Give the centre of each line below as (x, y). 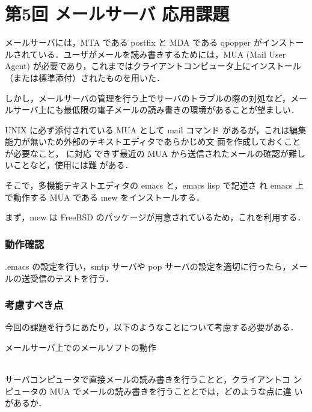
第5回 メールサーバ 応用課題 (117, 14)
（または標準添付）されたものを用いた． (85, 77)
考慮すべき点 (34, 305)
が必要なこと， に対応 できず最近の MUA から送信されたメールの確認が (147, 153)
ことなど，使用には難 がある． (73, 165)
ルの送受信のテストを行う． (59, 278)
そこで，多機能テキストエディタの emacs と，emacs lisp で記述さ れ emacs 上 (154, 185)
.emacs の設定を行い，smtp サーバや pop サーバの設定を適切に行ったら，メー (156, 266)
